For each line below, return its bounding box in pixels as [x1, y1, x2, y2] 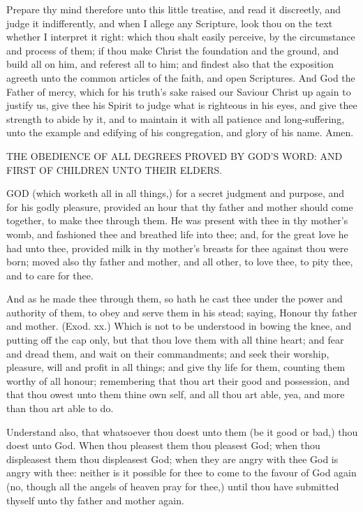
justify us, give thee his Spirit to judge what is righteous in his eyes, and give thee [6, 98, 357, 112]
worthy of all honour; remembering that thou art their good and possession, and [6, 373, 350, 388]
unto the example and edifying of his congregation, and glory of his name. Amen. [6, 125, 354, 140]
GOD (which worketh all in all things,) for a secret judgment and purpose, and [6, 186, 345, 200]
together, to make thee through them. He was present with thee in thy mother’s [6, 213, 348, 228]
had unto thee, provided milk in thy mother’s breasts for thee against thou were [6, 240, 348, 255]
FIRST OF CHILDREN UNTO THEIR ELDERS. [6, 162, 223, 177]
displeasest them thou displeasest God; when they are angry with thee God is [6, 451, 339, 466]
